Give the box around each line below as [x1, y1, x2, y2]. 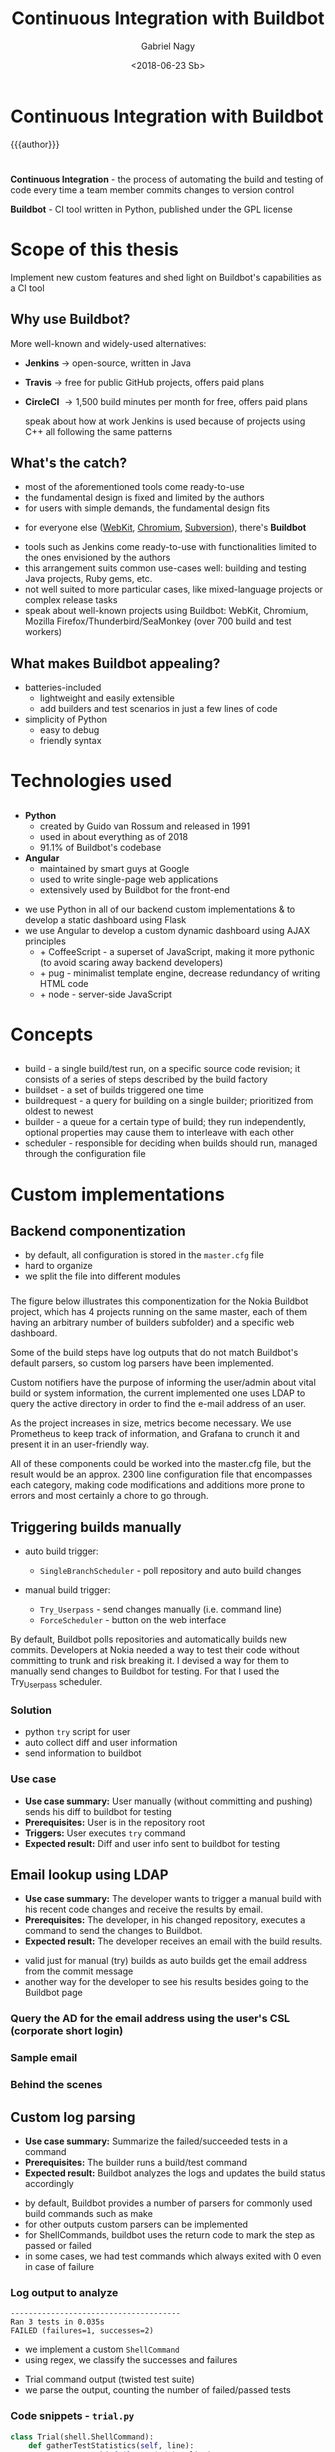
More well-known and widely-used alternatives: [10, 337, 207, 349]
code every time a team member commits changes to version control [10, 183, 295, 196]
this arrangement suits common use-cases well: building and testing [24, 562, 307, 574]
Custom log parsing [10, 2108, 136, 2126]
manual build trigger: [24, 1584, 111, 1596]
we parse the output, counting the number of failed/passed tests [24, 2384, 292, 2396]
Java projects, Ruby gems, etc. [24, 573, 153, 585]
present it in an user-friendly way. [10, 1438, 150, 1451]
